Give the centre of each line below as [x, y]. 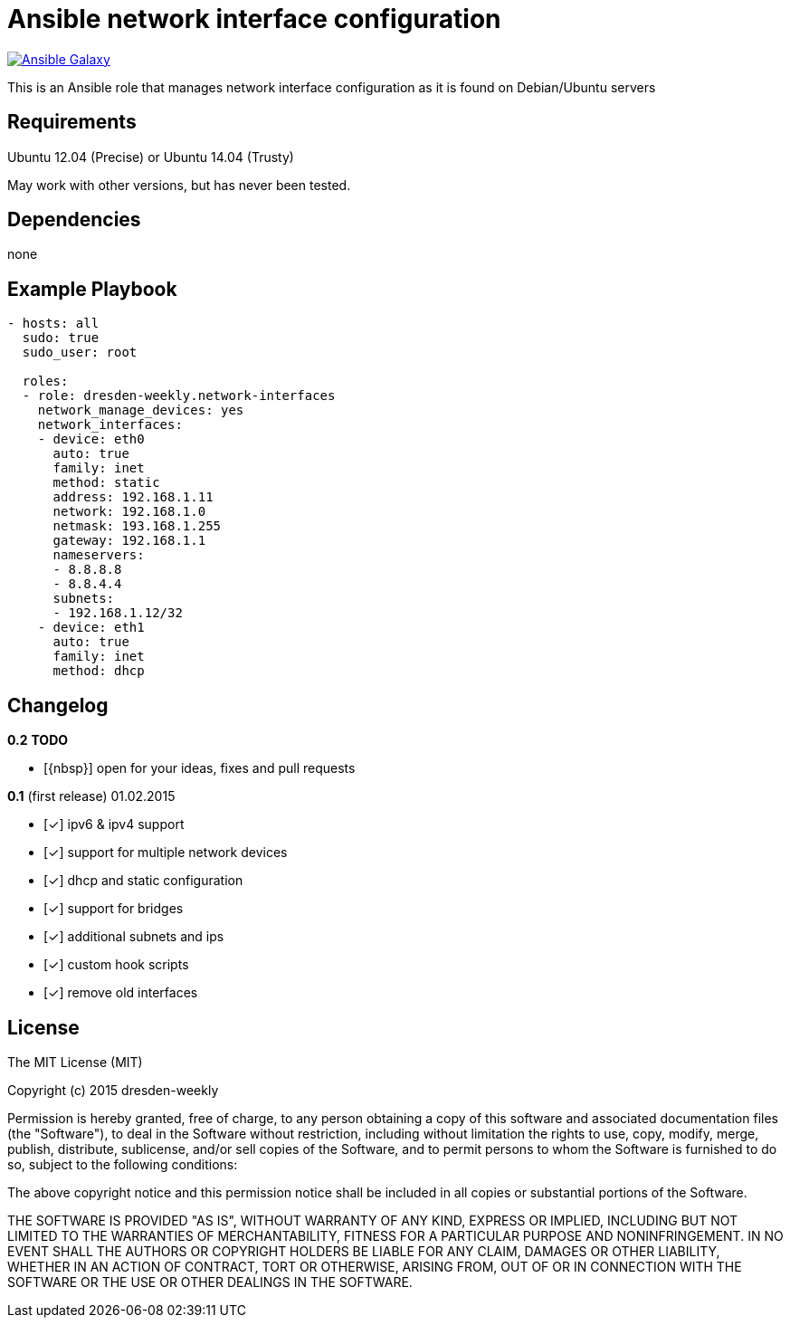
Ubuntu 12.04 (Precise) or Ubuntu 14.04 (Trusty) [151, 157]
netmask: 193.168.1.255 [137, 526]
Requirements [72, 122]
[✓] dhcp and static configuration [143, 881]
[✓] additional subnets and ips [134, 937]
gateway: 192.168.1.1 [129, 541]
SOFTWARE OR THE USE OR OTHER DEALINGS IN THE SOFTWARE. [210, 1282]
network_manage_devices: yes [141, 410]
